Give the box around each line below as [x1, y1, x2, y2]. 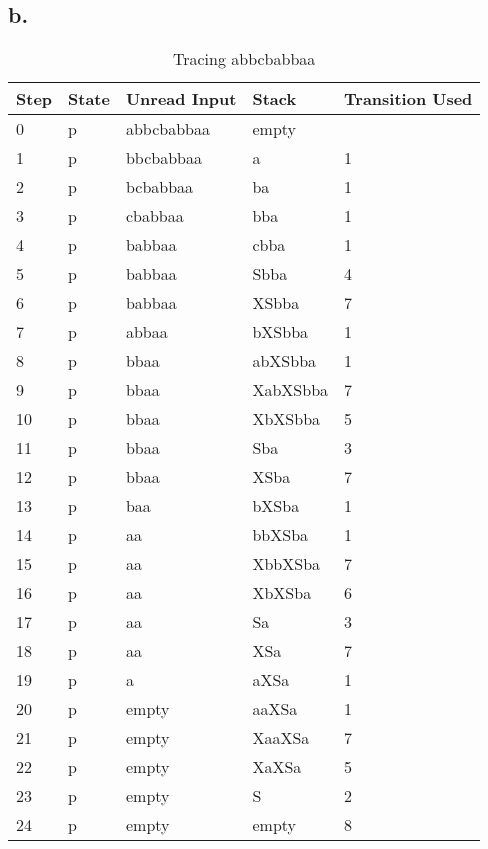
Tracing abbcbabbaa [173, 47, 316, 71]
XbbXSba [252, 552, 321, 576]
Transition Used [344, 87, 473, 111]
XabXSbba [252, 378, 329, 402]
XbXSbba [252, 407, 321, 431]
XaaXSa [252, 726, 310, 750]
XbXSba [252, 581, 312, 605]
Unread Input [125, 87, 237, 111]
